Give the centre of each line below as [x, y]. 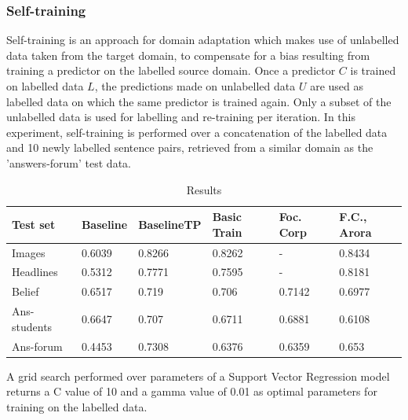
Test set [34, 224]
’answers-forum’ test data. [69, 162]
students [32, 326]
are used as [337, 86]
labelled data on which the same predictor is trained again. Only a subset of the [199, 101]
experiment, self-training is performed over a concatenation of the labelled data [197, 132]
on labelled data [45, 86]
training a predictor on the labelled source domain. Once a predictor [171, 70]
